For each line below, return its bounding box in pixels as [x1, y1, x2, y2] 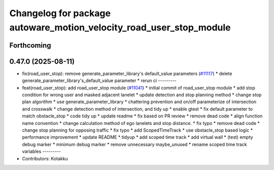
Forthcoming [9, 41, 51, 50]
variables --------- [22, 148, 61, 154]
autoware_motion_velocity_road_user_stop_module [9, 22, 231, 33]
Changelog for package [9, 8, 111, 19]
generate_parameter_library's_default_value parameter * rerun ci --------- [22, 77, 177, 83]
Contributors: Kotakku [22, 155, 68, 161]
